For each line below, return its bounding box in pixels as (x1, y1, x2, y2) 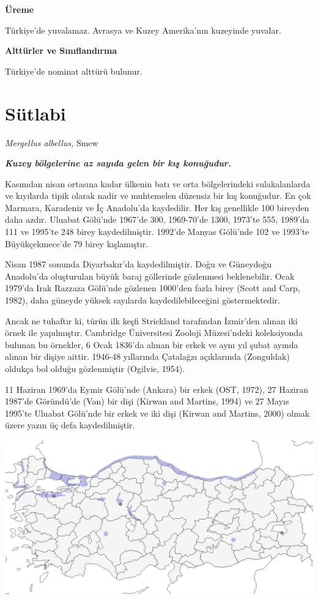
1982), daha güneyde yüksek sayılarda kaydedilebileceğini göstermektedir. (5, 294, 280, 307)
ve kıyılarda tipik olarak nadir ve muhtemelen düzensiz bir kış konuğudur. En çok (5, 189, 311, 202)
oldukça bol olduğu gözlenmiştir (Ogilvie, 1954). (5, 362, 185, 374)
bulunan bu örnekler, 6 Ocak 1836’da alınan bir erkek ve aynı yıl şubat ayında (5, 338, 298, 351)
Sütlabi (5, 100, 66, 125)
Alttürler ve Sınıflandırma (5, 44, 117, 57)
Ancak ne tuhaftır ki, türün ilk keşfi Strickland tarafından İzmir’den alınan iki (5, 314, 298, 327)
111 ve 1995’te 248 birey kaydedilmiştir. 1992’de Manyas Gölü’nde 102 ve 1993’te (5, 225, 309, 238)
